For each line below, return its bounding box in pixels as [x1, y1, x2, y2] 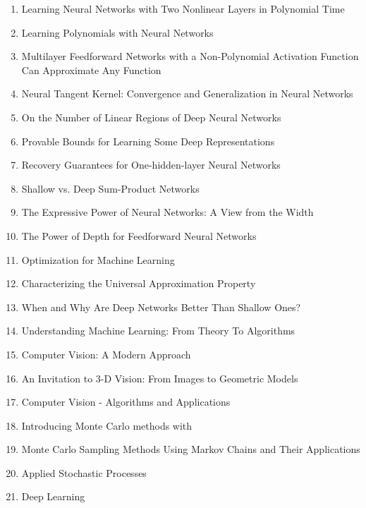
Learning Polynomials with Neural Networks [21, 25, 214, 40]
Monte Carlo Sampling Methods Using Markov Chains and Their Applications [21, 442, 360, 456]
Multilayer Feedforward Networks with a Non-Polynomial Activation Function [21, 49, 359, 64]
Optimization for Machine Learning [21, 252, 175, 267]
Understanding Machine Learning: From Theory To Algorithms [21, 323, 295, 338]
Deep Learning [21, 489, 85, 504]
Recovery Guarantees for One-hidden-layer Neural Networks [21, 157, 281, 172]
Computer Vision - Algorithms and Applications [21, 394, 231, 409]
